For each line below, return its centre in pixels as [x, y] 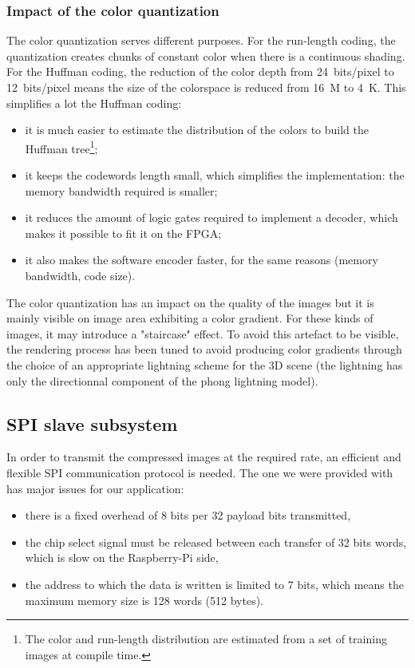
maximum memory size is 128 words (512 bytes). [144, 600]
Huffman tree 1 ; [61, 147]
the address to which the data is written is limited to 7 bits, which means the [214, 584]
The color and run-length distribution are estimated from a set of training [206, 639]
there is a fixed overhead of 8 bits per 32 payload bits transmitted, [188, 515]
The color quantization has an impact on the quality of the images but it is [190, 302]
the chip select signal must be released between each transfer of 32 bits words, [216, 542]
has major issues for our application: [95, 488]
